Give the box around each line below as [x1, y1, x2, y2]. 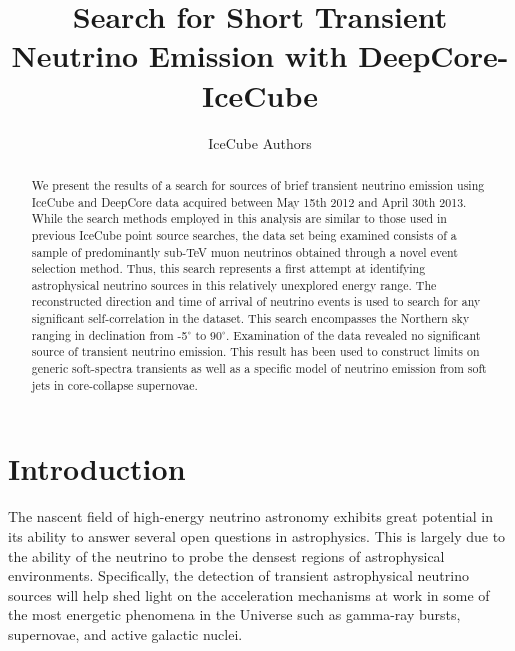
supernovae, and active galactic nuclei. [8, 623, 243, 644]
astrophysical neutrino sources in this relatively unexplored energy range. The [31, 276, 437, 293]
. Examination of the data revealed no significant [226, 326, 481, 343]
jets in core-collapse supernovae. [31, 376, 198, 393]
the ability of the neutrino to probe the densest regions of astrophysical [8, 545, 445, 566]
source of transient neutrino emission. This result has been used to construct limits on [31, 343, 480, 360]
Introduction [8, 448, 186, 489]
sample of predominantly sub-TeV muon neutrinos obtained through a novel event [31, 243, 458, 260]
